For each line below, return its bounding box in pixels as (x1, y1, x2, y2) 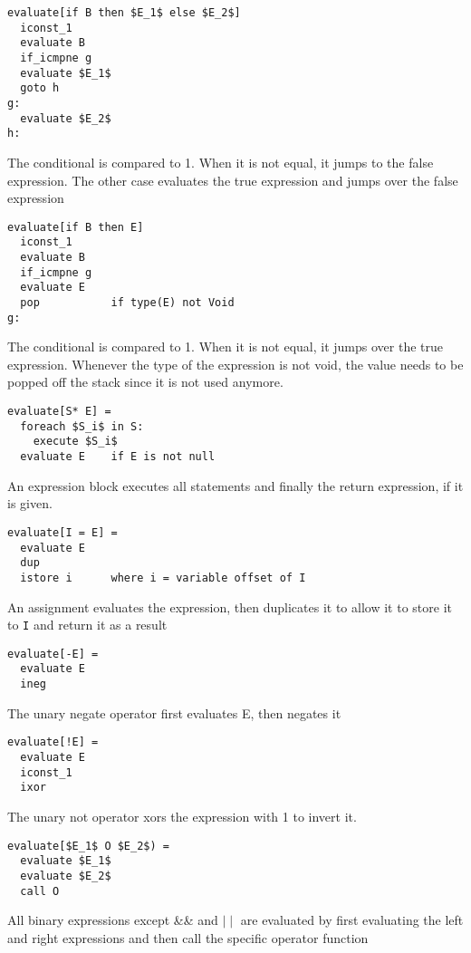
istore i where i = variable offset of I (20, 571, 306, 584)
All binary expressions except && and (7, 910, 218, 929)
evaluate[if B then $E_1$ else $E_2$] (7, 6, 241, 19)
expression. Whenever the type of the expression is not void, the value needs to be (7, 354, 464, 373)
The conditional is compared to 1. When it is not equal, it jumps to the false (7, 152, 434, 171)
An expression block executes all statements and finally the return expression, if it (7, 476, 464, 495)
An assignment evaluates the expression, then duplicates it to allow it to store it (7, 597, 452, 616)
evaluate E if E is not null (20, 450, 216, 464)
